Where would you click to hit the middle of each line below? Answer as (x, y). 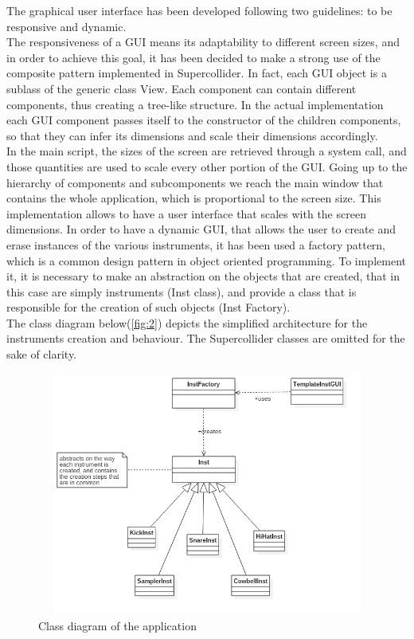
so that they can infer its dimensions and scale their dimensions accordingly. (192, 135)
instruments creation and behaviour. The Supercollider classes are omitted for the (206, 338)
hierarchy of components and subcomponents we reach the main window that (195, 182)
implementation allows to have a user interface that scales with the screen (186, 213)
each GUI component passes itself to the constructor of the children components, (204, 120)
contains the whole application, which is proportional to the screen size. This (194, 198)
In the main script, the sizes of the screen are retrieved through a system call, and (207, 151)
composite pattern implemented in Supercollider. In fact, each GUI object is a (197, 73)
